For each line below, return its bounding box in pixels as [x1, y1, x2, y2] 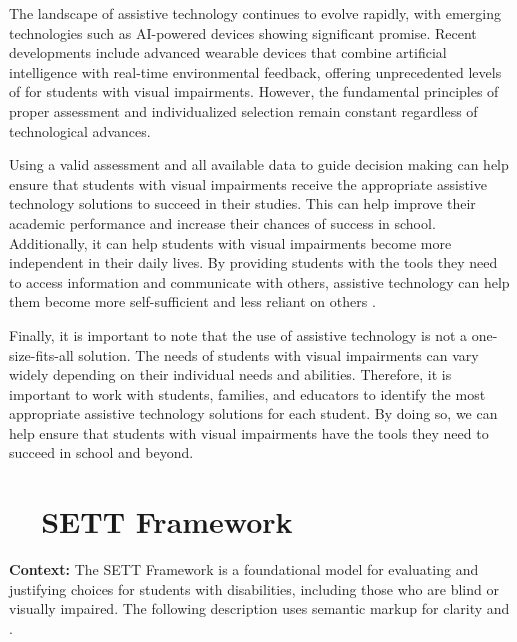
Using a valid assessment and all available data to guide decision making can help [9, 154, 509, 175]
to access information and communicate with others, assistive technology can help [9, 271, 510, 292]
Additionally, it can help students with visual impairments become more [9, 232, 452, 253]
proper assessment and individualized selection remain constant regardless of [9, 100, 478, 121]
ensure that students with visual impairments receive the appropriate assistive [9, 173, 487, 194]
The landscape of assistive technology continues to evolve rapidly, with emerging [9, 3, 501, 23]
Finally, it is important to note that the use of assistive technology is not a [9, 324, 468, 345]
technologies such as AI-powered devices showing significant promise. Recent [9, 22, 477, 43]
